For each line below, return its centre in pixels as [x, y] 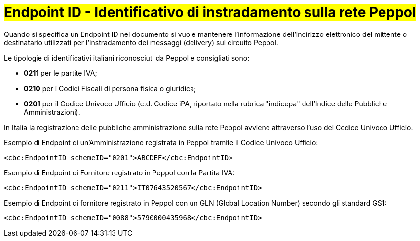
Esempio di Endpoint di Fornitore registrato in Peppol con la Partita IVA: [119, 172]
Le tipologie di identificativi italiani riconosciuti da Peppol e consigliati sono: [127, 58]
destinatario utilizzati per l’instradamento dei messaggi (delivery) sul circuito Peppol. [141, 42]
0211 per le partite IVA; [60, 73]
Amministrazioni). [52, 112]
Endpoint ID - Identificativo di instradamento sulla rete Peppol [210, 12]
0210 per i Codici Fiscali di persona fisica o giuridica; [110, 88]
